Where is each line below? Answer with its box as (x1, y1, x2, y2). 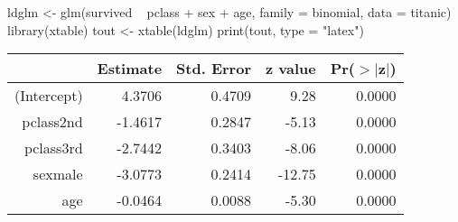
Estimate (97, 58, 163, 79)
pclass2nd (22, 111, 83, 133)
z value (265, 58, 316, 79)
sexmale (33, 163, 83, 185)
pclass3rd (23, 137, 83, 159)
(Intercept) (14, 85, 83, 106)
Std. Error (176, 58, 251, 79)
